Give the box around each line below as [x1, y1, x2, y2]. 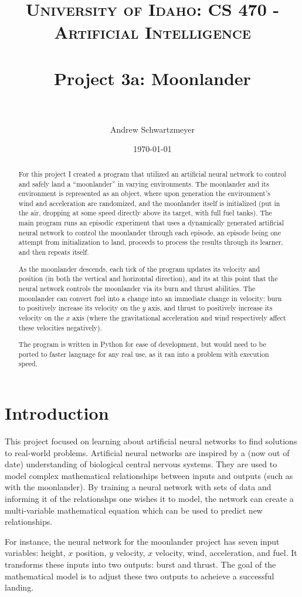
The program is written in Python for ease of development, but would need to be [18, 339, 266, 349]
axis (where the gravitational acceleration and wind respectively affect [72, 312, 286, 322]
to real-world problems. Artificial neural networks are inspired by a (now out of [5, 446, 290, 458]
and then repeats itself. [18, 247, 89, 257]
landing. [5, 581, 34, 593]
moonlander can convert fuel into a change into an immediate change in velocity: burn [18, 293, 282, 303]
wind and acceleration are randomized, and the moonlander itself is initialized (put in [18, 198, 280, 208]
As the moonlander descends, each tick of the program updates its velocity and [18, 264, 260, 274]
